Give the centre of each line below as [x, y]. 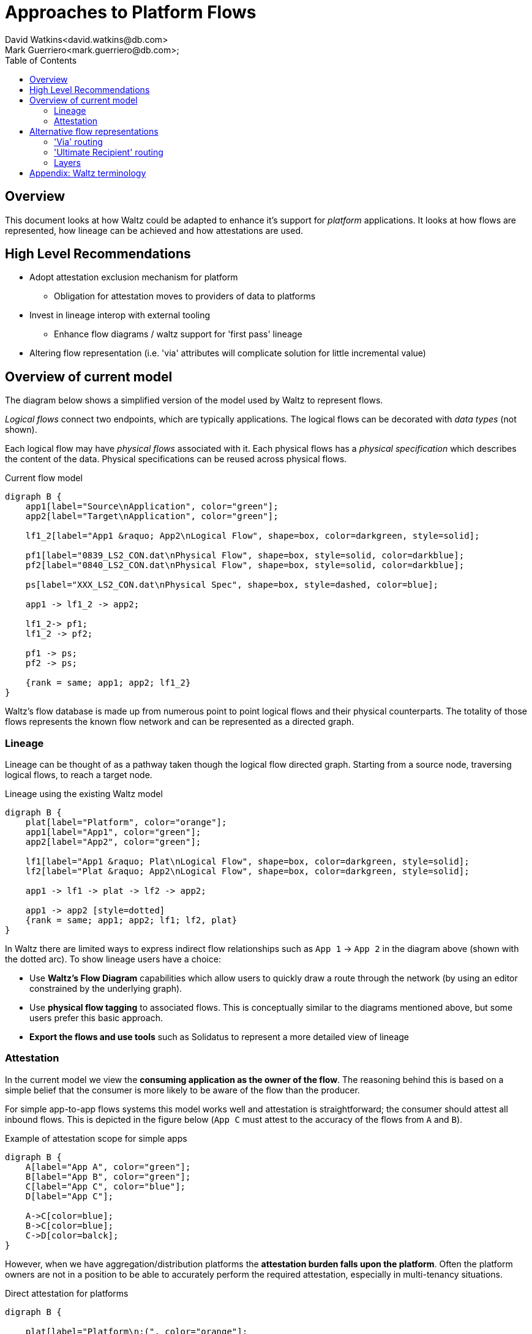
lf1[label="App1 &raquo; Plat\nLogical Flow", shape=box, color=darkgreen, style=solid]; [247, 862]
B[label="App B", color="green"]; [108, 1176]
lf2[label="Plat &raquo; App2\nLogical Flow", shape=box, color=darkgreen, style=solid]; [247, 871]
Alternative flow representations [94, 131]
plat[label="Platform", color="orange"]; [126, 823]
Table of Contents [41, 60]
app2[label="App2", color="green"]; [113, 842]
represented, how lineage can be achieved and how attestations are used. [154, 230]
